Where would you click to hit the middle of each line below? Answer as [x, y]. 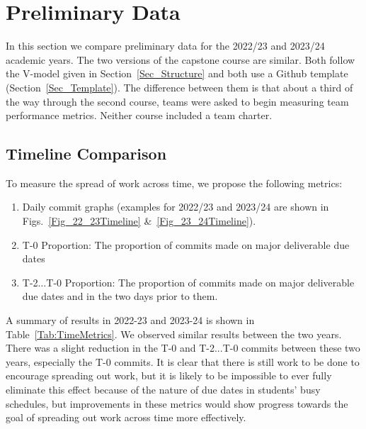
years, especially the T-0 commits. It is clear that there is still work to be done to [183, 361]
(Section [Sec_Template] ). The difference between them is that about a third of [179, 87]
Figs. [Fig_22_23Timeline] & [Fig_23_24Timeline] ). [139, 221]
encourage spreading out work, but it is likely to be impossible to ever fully [169, 375]
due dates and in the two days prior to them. [120, 296]
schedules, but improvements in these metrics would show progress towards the [177, 403]
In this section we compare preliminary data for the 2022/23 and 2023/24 [165, 46]
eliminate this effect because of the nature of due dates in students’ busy [163, 390]
